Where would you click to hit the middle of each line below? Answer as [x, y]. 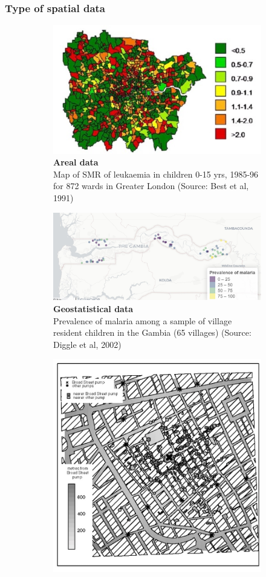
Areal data [76, 162]
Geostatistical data [93, 308]
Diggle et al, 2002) [87, 344]
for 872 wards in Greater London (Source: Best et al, [151, 186]
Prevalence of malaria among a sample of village [143, 320]
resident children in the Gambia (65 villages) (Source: [152, 332]
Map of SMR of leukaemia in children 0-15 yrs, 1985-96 [156, 174]
